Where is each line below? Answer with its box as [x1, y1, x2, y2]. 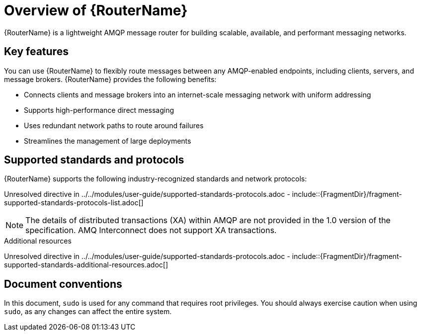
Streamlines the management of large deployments [24, 136, 191, 145]
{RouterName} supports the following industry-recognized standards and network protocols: [4, 174, 307, 183]
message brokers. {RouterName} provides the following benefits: [4, 75, 217, 84]
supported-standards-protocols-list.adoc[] [4, 198, 144, 207]
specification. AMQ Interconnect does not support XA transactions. [25, 225, 277, 236]
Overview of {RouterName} [4, 2, 188, 19]
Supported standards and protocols [4, 154, 184, 167]
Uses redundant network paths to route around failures [24, 121, 204, 130]
